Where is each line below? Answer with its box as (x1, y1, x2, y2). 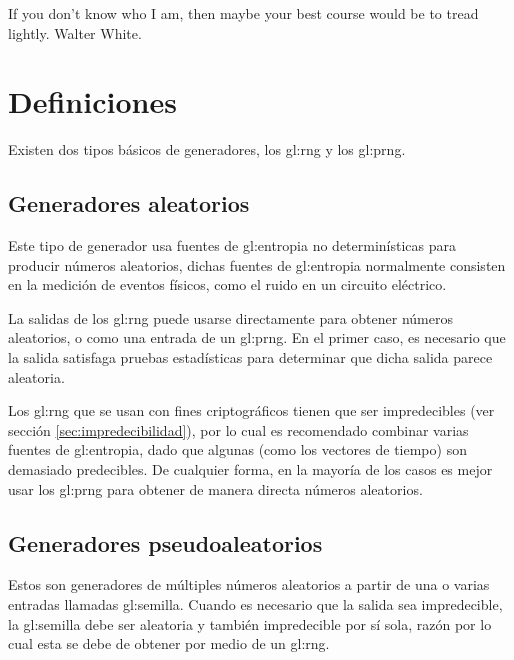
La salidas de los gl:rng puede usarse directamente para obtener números (8, 307, 453, 328)
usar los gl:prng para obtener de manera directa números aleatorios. (8, 478, 423, 499)
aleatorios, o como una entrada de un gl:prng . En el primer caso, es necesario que (8, 327, 506, 348)
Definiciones (8, 81, 177, 122)
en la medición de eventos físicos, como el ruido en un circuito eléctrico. (8, 274, 447, 295)
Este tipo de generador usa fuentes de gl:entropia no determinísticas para (8, 235, 457, 256)
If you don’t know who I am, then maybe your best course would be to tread (8, 3, 479, 23)
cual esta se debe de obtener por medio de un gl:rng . (8, 633, 330, 654)
